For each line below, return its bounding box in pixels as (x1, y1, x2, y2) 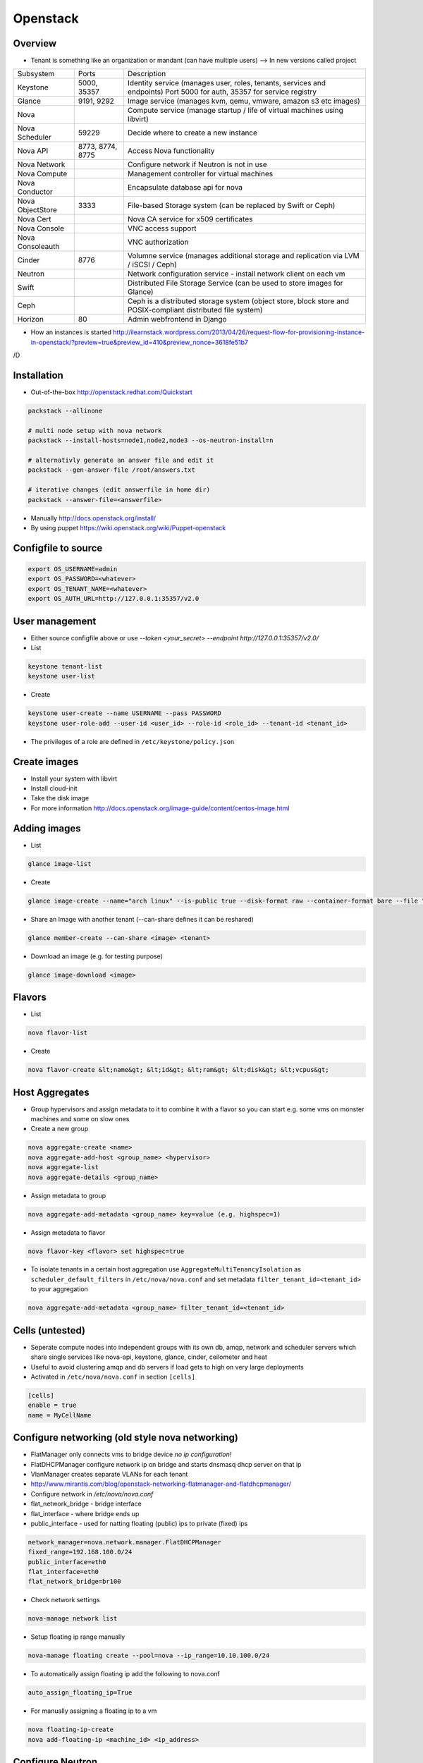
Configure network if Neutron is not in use (127, 159, 267, 169)
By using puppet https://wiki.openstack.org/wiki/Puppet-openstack (30, 524, 226, 532)
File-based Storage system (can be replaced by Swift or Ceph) (127, 201, 336, 211)
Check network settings (30, 1596, 100, 1604)
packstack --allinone (27, 407, 103, 415)
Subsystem (17, 69, 55, 79)
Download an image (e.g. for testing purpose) (30, 952, 164, 960)
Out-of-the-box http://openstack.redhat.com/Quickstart (30, 388, 193, 396)
